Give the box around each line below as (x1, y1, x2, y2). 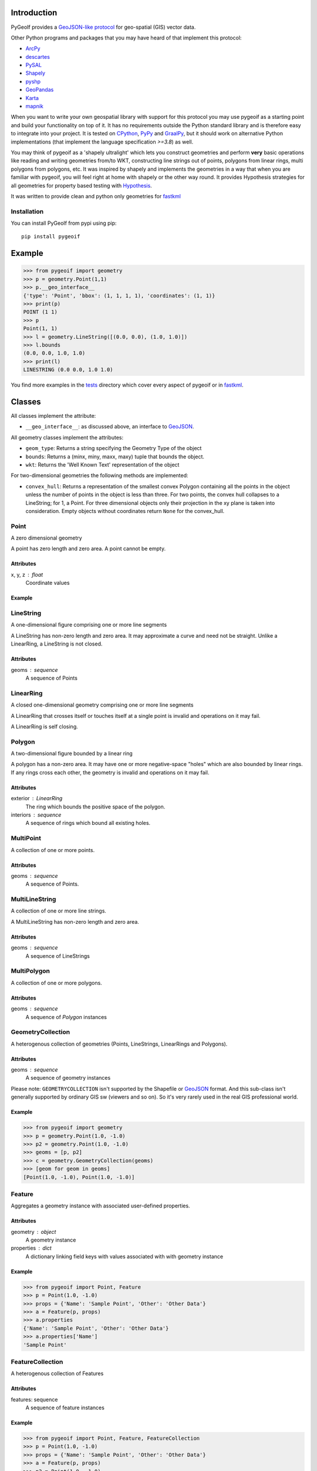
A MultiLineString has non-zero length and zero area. (11, 918, 139, 925)
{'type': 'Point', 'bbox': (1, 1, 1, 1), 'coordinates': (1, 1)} (23, 292, 215, 299)
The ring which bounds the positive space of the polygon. (25, 803, 166, 810)
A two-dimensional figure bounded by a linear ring (11, 750, 133, 757)
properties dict (11, 1244, 52, 1252)
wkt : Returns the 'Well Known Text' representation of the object (25, 461, 180, 468)
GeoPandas (25, 86, 54, 94)
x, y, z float (11, 571, 43, 578)
